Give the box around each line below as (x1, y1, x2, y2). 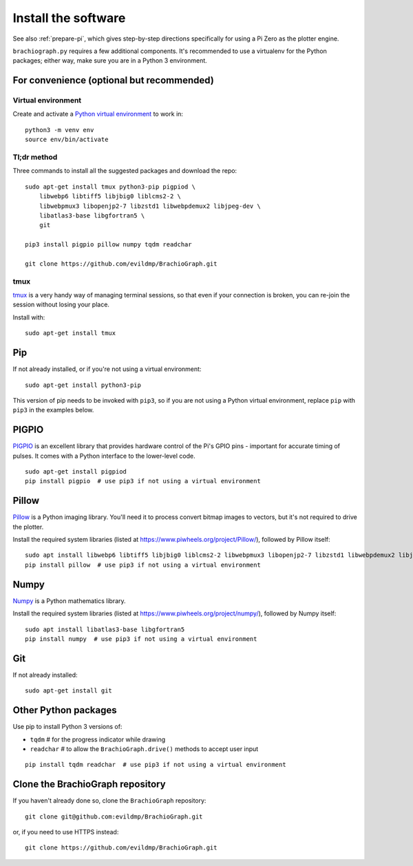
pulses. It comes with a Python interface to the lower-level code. (12, 452, 195, 460)
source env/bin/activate (25, 136, 109, 144)
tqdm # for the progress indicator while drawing (30, 735, 165, 743)
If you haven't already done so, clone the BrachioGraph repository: (12, 796, 206, 805)
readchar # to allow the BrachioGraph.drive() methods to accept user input (30, 744, 259, 753)
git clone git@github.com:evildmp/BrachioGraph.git (25, 812, 203, 821)
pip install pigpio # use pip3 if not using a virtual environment (25, 477, 261, 485)
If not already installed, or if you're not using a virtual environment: (12, 365, 202, 373)
